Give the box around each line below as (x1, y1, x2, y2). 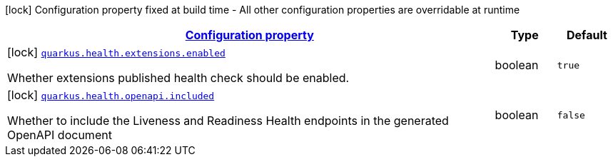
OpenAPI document (7, 128, 112, 142)
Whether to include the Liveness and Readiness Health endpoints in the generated (7, 113, 449, 128)
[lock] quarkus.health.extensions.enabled (7, 45, 226, 59)
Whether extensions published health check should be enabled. (7, 71, 350, 85)
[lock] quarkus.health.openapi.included (7, 88, 215, 102)
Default (566, 28, 607, 42)
